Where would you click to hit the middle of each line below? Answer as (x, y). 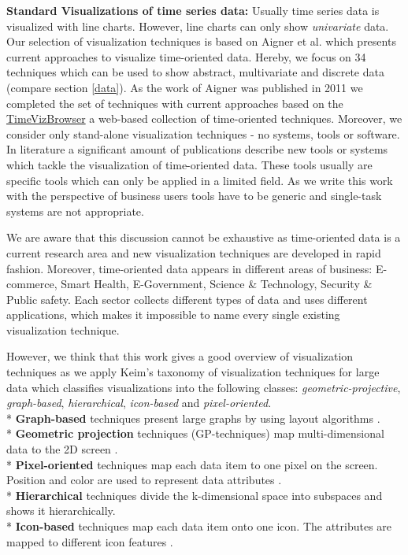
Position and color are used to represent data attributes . (144, 480)
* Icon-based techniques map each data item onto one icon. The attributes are (199, 526)
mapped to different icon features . (90, 541)
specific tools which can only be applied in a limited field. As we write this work (200, 180)
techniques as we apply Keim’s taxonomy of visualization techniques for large (193, 372)
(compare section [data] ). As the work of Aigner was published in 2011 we (185, 87)
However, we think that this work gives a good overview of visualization (180, 356)
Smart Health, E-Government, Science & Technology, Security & (217, 284)
